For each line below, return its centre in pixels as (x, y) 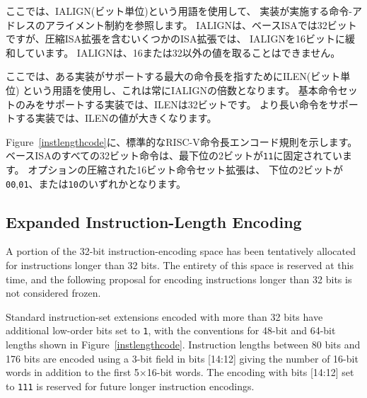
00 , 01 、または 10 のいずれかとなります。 (96, 183)
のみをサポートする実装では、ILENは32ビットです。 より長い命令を (172, 104)
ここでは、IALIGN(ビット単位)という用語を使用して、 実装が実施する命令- (179, 11)
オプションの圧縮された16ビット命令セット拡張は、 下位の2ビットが (185, 169)
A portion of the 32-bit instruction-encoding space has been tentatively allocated (181, 251)
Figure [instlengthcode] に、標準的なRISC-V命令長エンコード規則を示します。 (182, 141)
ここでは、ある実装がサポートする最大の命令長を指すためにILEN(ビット (173, 76)
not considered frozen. (53, 293)
